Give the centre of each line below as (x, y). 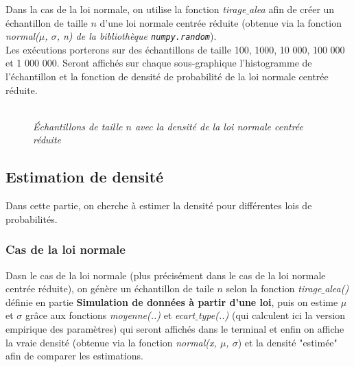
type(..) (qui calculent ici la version (271, 315)
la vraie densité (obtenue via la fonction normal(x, (111, 342)
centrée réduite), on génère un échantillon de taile (110, 288)
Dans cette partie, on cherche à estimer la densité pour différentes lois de (159, 205)
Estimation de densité (85, 177)
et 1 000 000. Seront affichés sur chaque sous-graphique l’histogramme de (159, 63)
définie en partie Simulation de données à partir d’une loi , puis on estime (172, 301)
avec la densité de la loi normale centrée (219, 126)
